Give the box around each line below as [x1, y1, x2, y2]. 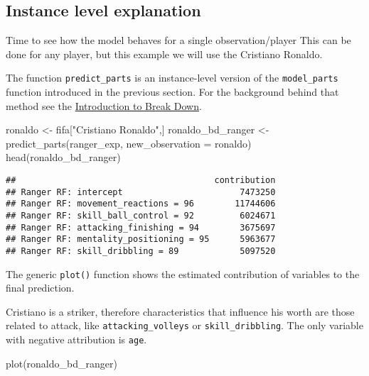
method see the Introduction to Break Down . [6, 98, 202, 113]
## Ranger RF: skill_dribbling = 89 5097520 [6, 245, 276, 256]
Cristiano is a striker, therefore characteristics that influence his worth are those [6, 304, 355, 319]
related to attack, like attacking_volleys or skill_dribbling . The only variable [6, 318, 363, 333]
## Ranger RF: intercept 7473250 [6, 187, 276, 197]
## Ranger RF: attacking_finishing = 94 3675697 [6, 222, 276, 233]
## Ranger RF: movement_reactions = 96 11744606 [6, 199, 276, 209]
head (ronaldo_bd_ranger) [6, 150, 121, 165]
